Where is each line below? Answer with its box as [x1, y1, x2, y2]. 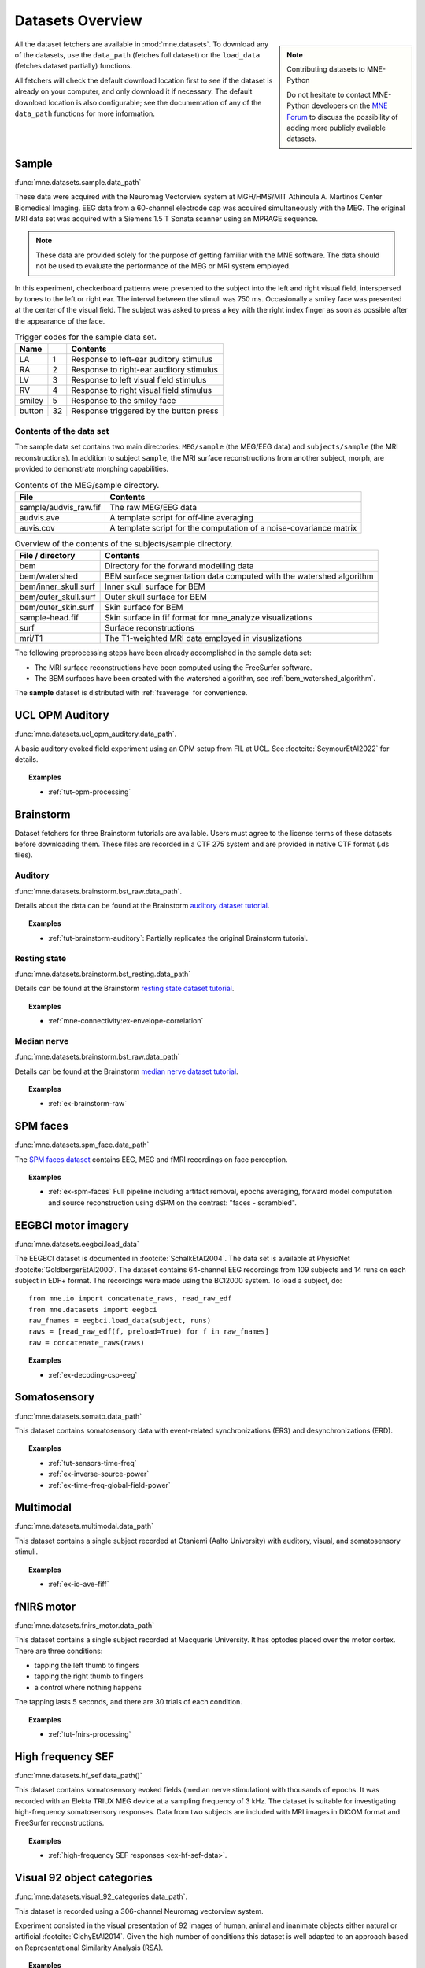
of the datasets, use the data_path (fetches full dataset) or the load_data [14, 50, 261, 59]
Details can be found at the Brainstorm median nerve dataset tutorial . [14, 1067, 239, 1076]
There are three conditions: [14, 1646, 103, 1655]
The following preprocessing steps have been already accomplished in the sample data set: [14, 648, 312, 657]
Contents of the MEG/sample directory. [14, 479, 160, 490]
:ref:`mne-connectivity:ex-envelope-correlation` [48, 1016, 204, 1026]
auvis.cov [19, 522, 55, 533]
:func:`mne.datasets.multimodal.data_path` [14, 1522, 153, 1531]
